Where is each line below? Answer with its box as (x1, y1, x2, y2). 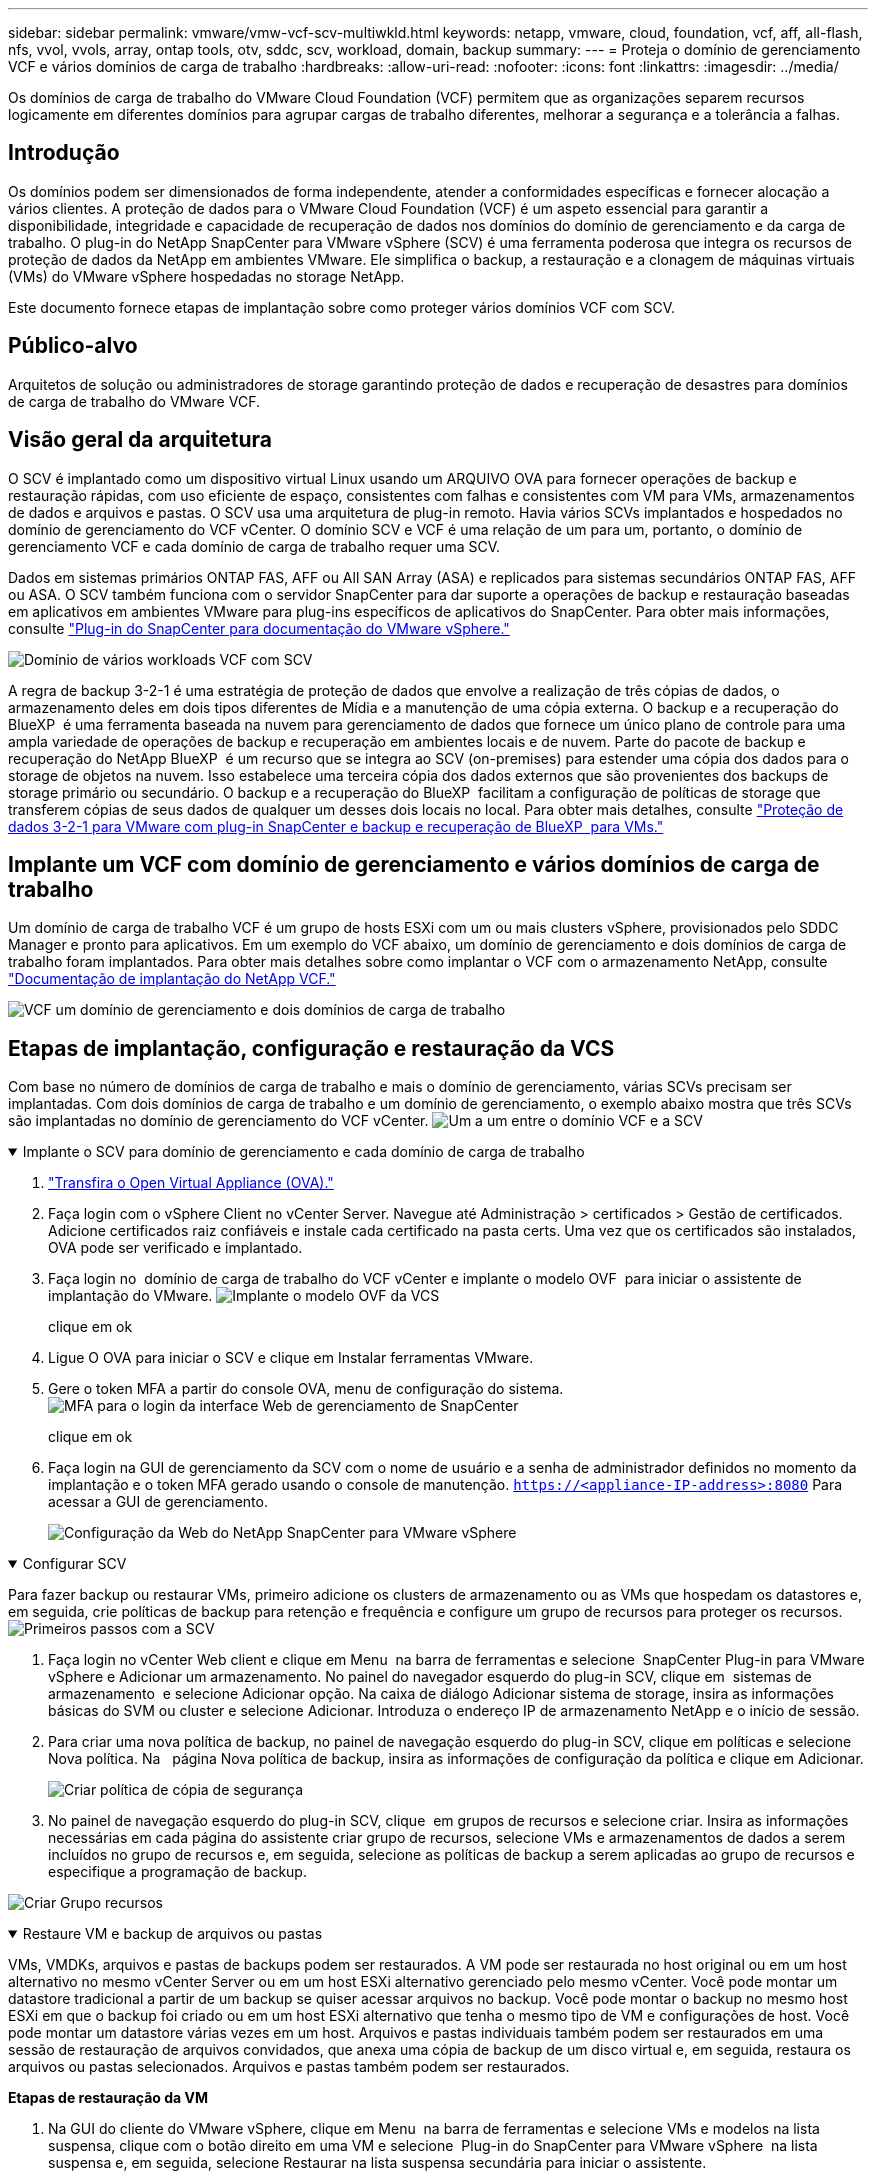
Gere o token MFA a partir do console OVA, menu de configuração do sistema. (48, 1380, 564, 1398)
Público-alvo (8, 333, 138, 359)
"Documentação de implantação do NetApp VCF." (8, 970, 336, 988)
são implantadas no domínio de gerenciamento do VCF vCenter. (8, 1112, 429, 1130)
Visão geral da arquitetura (8, 427, 272, 453)
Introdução (8, 140, 120, 166)
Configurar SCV (22, 1555, 127, 1573)
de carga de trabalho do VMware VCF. (8, 392, 260, 410)
